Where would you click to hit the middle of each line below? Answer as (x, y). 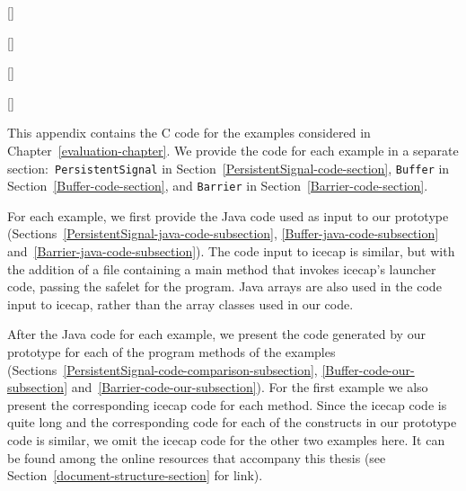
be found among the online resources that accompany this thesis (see (197, 457)
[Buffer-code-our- (368, 369)
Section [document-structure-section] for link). (135, 475)
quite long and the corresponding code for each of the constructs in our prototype (232, 422)
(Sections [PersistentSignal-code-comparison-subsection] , (163, 369)
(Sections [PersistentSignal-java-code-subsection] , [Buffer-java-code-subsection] (223, 233)
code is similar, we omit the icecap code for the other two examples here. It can (226, 440)
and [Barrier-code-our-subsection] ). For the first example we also (250, 387)
